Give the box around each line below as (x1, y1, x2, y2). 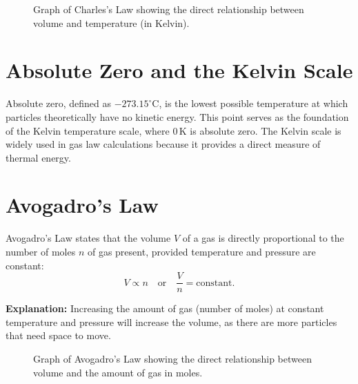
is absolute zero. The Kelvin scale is (190, 123, 341, 137)
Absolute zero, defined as (6, 96, 112, 111)
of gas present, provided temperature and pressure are (87, 244, 316, 258)
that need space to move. (6, 328, 111, 343)
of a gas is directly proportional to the (182, 231, 344, 245)
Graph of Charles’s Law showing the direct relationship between (33, 2, 304, 16)
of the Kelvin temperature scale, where (6, 123, 170, 137)
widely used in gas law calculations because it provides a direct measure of (6, 137, 321, 151)
